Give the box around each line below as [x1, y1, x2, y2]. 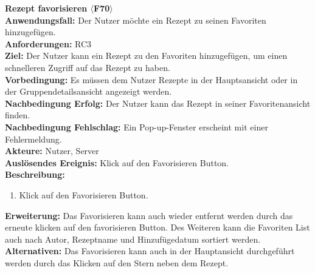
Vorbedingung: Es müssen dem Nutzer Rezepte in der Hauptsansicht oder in [5, 73, 298, 86]
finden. [5, 109, 30, 121]
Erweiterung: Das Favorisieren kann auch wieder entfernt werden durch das [5, 209, 293, 221]
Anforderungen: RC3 [5, 37, 92, 50]
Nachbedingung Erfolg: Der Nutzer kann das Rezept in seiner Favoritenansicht [5, 96, 311, 109]
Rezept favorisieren [5, 2, 88, 14]
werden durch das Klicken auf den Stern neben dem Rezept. [5, 256, 229, 269]
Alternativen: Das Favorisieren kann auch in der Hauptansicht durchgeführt [5, 244, 295, 257]
